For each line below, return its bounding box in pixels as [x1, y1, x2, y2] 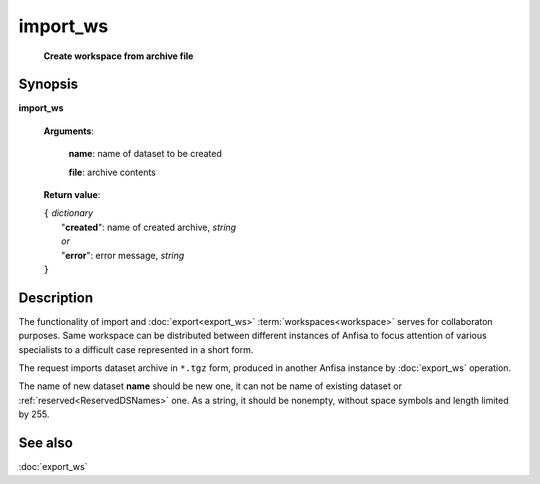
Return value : [43, 189, 101, 201]
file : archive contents [68, 166, 157, 178]
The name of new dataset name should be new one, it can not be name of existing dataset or [18, 380, 402, 392]
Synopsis [18, 76, 79, 93]
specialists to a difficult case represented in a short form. [18, 343, 254, 355]
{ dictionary [43, 207, 94, 219]
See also [18, 435, 74, 452]
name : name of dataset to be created [68, 148, 222, 160]
